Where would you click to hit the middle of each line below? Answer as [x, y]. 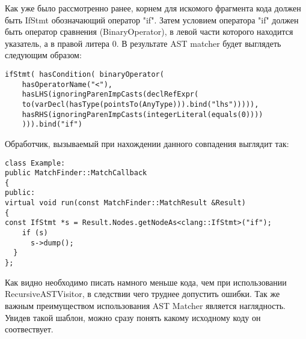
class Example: [35, 163]
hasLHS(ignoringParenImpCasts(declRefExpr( [110, 94]
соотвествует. [29, 329]
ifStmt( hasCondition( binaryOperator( [84, 74]
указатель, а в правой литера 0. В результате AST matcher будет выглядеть [143, 43]
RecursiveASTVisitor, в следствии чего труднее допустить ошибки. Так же [142, 294]
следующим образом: [43, 55]
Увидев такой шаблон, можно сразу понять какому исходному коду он [133, 317]
